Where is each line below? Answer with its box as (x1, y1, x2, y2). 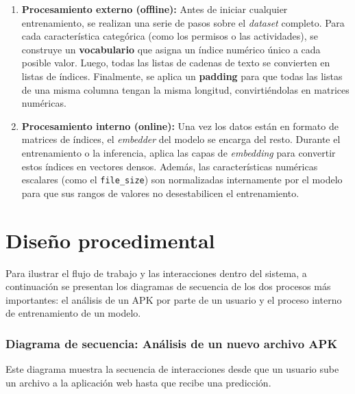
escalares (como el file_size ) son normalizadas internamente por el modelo (21, 172, 343, 187)
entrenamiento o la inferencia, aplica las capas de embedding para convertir (21, 145, 336, 159)
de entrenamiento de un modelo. (5, 306, 141, 320)
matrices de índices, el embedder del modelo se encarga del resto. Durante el (21, 132, 341, 146)
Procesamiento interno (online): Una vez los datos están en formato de (21, 118, 339, 133)
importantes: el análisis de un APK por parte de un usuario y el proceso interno (5, 292, 342, 306)
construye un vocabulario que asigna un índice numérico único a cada (21, 42, 321, 56)
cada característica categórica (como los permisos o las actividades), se (21, 29, 319, 43)
